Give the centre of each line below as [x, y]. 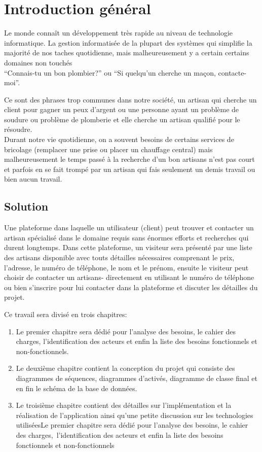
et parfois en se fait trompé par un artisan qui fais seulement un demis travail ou [130, 169]
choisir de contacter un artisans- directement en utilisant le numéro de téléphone [129, 277]
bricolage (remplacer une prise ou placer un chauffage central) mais [108, 149]
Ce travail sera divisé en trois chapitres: [66, 314]
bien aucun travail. [33, 179]
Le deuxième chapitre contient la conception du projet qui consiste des [125, 368]
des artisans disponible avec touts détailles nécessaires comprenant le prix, [119, 257]
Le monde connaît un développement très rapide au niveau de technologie [119, 33]
